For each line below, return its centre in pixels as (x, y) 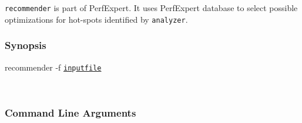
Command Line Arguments (71, 112)
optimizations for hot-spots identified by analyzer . (96, 19)
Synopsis (26, 45)
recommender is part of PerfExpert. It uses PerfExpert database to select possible (151, 8)
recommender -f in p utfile (53, 67)
